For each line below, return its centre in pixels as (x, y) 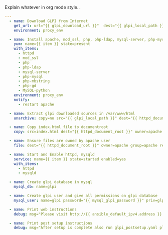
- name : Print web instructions (43, 209)
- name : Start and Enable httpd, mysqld (52, 154)
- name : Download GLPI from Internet (49, 21)
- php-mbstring (34, 81)
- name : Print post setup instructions (51, 223)
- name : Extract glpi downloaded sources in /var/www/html (72, 113)
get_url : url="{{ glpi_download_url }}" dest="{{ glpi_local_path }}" (90, 25)
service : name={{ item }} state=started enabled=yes (70, 159)
